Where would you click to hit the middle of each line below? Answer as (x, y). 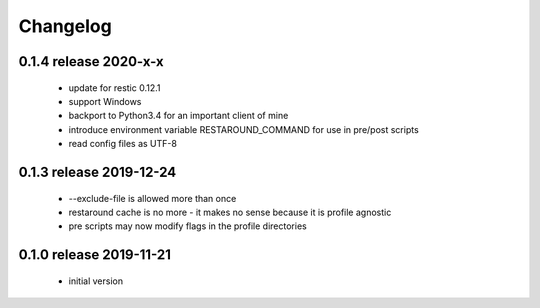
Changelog (65, 26)
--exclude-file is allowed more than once (152, 198)
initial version (96, 281)
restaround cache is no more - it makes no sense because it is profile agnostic (230, 212)
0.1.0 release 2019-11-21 (95, 255)
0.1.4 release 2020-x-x (91, 61)
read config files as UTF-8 (122, 144)
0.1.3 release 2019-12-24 (97, 171)
